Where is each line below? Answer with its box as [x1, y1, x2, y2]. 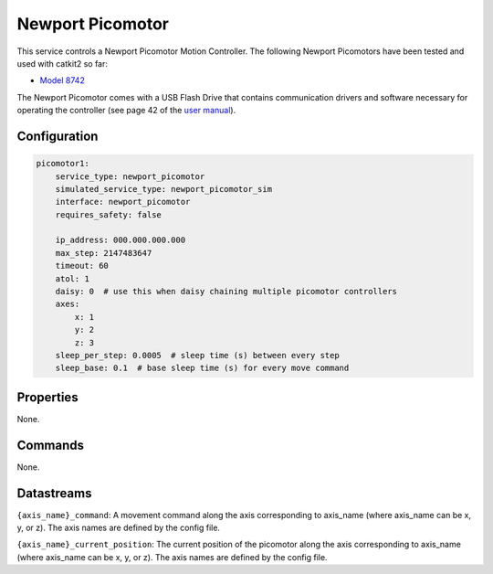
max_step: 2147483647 [55, 248, 152, 258]
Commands [16, 437, 85, 452]
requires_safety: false [55, 209, 162, 219]
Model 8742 [39, 75, 86, 86]
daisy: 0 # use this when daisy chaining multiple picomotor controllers [55, 286, 397, 297]
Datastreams [16, 485, 92, 501]
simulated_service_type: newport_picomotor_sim [55, 184, 273, 194]
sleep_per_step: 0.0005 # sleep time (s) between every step [55, 350, 340, 360]
